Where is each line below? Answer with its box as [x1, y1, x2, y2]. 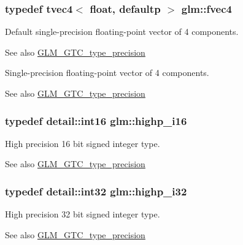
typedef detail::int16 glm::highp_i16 [5, 113, 187, 128]
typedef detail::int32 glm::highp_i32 [5, 183, 187, 198]
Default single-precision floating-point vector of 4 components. [5, 25, 239, 38]
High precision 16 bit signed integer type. [5, 137, 160, 149]
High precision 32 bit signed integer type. [5, 208, 160, 221]
